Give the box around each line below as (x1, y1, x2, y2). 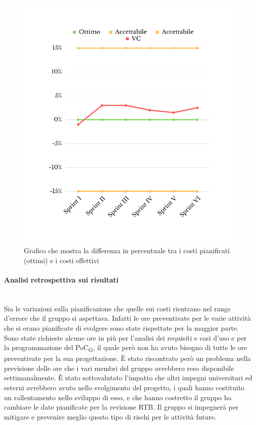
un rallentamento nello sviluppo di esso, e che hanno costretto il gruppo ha (4, 392, 232, 402)
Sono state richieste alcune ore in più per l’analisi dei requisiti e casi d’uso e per (4, 332, 247, 343)
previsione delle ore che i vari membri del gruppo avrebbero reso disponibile (4, 362, 234, 373)
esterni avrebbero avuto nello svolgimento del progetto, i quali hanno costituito (4, 382, 245, 393)
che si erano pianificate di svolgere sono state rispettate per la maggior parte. (4, 322, 239, 333)
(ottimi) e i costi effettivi (24, 255, 99, 265)
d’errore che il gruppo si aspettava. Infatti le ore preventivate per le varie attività (4, 313, 251, 323)
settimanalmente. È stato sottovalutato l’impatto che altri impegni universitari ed (4, 372, 253, 383)
